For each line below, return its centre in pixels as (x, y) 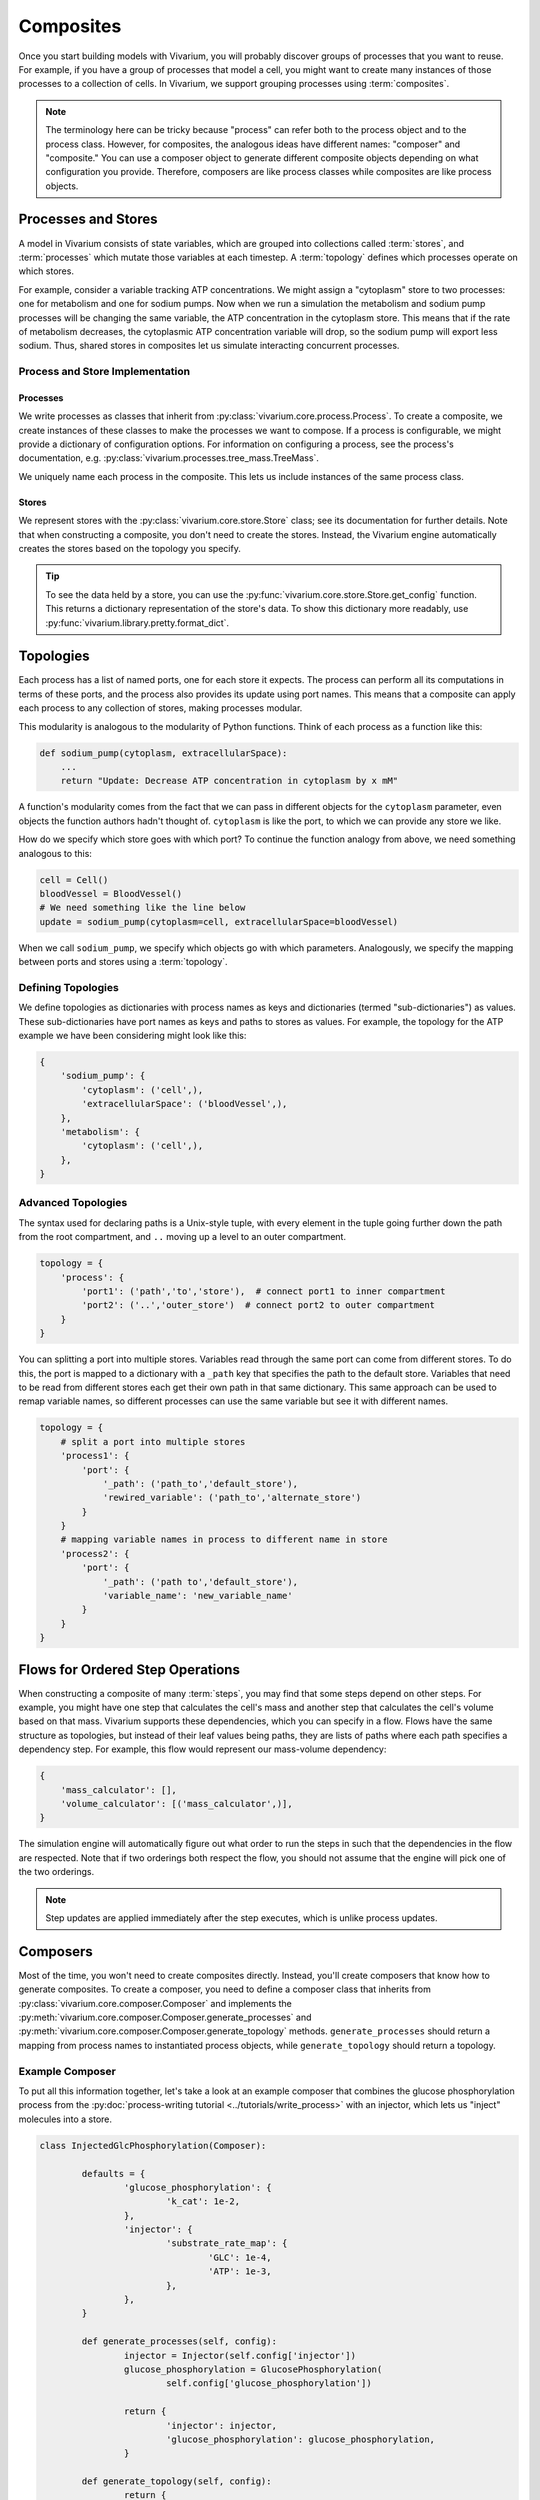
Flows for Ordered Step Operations (129, 1669)
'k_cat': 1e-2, (202, 2201)
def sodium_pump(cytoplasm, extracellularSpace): (163, 753)
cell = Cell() (74, 879)
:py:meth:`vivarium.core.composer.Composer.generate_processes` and (165, 2017)
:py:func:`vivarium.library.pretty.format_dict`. (137, 622)
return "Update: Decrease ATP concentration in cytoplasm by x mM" (229, 781)
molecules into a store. (65, 2119)
